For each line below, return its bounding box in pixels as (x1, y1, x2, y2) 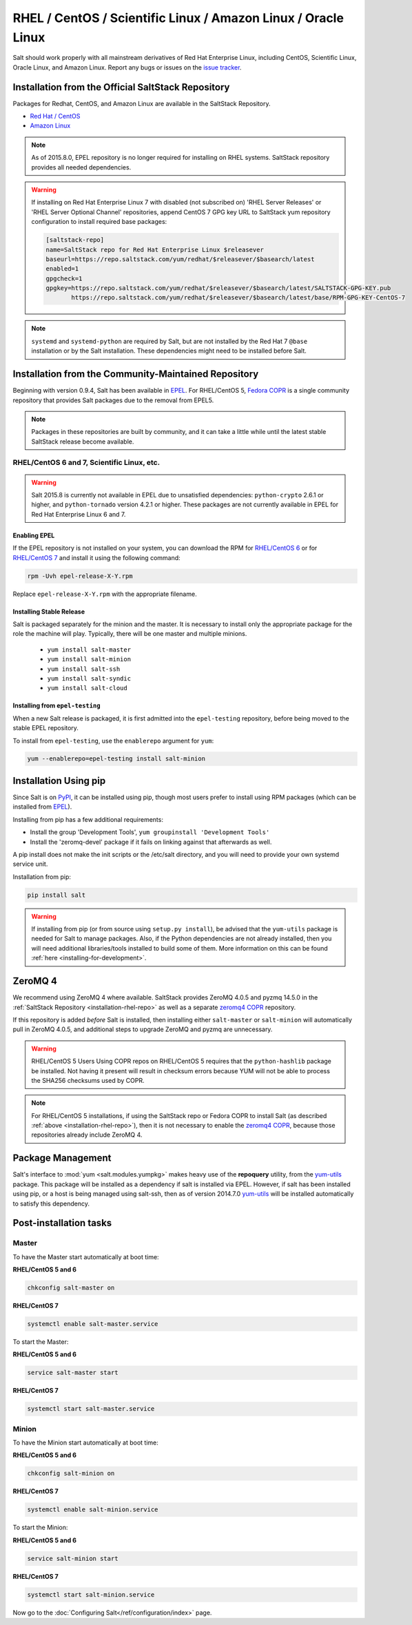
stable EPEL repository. (12, 724, 79, 732)
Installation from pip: (12, 872, 72, 881)
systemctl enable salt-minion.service (27, 1506, 158, 1513)
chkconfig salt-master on (27, 1284, 115, 1292)
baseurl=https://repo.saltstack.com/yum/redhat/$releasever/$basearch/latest (45, 255, 315, 263)
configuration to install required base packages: (31, 218, 167, 226)
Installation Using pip (12, 775, 106, 787)
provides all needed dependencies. (31, 163, 132, 172)
